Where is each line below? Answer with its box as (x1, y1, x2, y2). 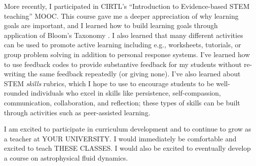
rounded (4, 88, 29, 98)
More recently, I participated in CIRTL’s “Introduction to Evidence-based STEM (4, 1, 250, 11)
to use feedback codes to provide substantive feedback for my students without (4, 59, 242, 69)
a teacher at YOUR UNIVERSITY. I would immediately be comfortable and (4, 133, 237, 143)
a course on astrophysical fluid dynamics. (4, 152, 128, 163)
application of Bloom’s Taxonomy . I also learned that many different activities (4, 30, 243, 40)
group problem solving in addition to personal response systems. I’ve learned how (4, 49, 250, 59)
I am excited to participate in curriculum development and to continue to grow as (4, 124, 252, 134)
